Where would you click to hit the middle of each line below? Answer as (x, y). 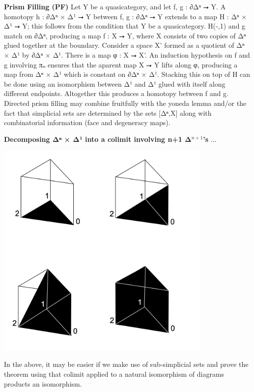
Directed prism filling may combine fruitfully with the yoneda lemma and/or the (125, 103)
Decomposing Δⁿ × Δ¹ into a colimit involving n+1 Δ (98, 139)
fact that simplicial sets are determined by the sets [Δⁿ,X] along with (108, 113)
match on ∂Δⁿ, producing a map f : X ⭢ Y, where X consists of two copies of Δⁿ (125, 35)
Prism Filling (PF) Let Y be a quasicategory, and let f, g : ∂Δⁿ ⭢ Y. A (115, 6)
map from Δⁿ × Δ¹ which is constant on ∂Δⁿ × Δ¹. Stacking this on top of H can (127, 74)
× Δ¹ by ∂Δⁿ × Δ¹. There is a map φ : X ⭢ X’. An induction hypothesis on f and (127, 54)
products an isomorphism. (43, 383)
